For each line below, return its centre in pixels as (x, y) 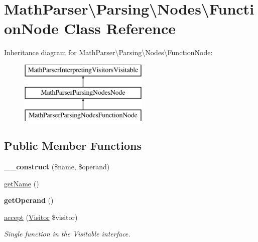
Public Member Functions (73, 146)
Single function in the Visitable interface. (67, 234)
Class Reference (120, 28)
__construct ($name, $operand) (57, 167)
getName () (22, 183)
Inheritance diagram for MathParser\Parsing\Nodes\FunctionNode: (108, 52)
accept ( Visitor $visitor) (41, 217)
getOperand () (29, 200)
